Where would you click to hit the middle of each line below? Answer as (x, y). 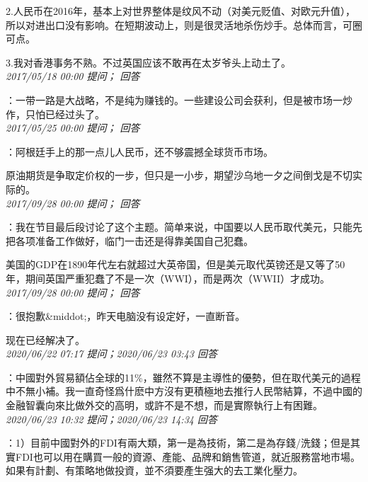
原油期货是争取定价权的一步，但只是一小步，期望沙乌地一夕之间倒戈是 (169, 175)
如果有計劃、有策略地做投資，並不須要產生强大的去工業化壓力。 (154, 470)
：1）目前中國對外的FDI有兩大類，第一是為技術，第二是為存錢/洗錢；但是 (178, 443)
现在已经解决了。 (45, 339)
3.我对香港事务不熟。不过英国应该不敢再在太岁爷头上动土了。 (148, 62)
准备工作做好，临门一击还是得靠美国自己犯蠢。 (144, 240)
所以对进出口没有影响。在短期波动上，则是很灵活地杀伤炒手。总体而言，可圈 (184, 24)
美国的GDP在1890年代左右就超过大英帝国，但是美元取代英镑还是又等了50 (176, 264)
